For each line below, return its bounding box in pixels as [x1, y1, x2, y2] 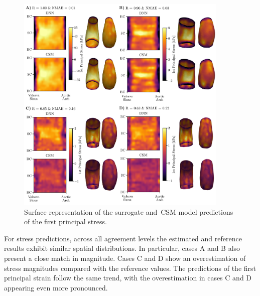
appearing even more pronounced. [4, 282, 108, 292]
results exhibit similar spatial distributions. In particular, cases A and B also [4, 243, 240, 253]
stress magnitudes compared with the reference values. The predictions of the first [4, 262, 256, 273]
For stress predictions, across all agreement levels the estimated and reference [4, 233, 242, 243]
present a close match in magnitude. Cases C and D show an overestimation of [4, 252, 246, 263]
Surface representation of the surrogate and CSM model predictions [24, 206, 233, 217]
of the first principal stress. [24, 216, 107, 227]
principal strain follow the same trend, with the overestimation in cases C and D [4, 272, 252, 283]
